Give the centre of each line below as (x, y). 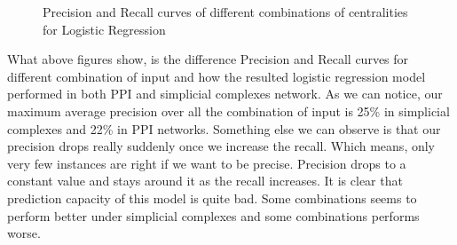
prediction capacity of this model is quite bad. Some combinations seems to (212, 198)
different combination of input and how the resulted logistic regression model (217, 76)
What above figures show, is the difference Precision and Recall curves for (208, 59)
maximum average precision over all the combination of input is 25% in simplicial (228, 111)
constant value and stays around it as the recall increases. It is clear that (205, 181)
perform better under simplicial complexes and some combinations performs (213, 215)
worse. (24, 233)
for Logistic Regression (104, 29)
